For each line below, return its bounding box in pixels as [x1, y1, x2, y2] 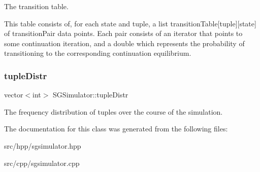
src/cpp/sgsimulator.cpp [4, 157, 80, 168]
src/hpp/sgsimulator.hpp [4, 140, 81, 151]
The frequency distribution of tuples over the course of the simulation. [4, 106, 223, 117]
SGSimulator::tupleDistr [53, 89, 128, 100]
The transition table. [4, 1, 69, 11]
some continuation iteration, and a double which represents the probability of [4, 38, 245, 48]
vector [4, 89, 23, 100]
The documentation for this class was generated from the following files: [4, 123, 228, 134]
